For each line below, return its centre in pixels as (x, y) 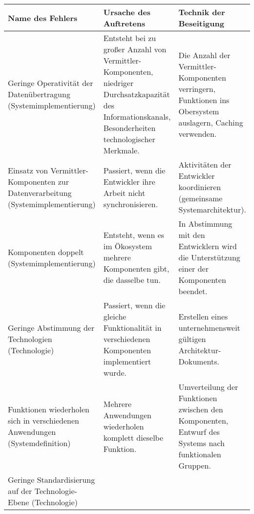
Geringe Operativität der (51, 83)
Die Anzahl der (204, 55)
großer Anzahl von (135, 49)
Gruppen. (195, 465)
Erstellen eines (203, 316)
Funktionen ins (204, 100)
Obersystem (199, 111)
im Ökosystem (128, 246)
